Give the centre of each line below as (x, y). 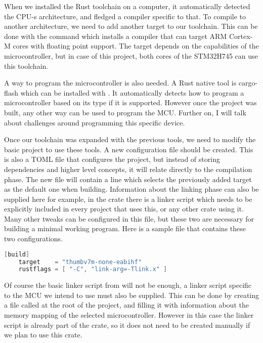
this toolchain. (26, 66)
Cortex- (241, 36)
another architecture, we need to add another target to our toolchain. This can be (131, 26)
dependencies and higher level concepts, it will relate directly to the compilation (128, 169)
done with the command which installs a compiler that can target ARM (116, 36)
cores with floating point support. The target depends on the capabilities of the (136, 46)
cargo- (248, 83)
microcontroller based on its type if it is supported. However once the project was (130, 102)
